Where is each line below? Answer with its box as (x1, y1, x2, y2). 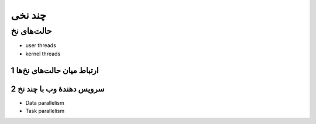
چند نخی (11, 9, 47, 22)
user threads (25, 42, 57, 49)
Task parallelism (25, 108, 64, 115)
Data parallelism (25, 99, 64, 106)
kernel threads (25, 50, 61, 57)
